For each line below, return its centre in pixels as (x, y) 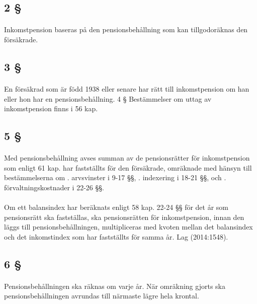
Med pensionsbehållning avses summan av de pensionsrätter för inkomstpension (127, 158)
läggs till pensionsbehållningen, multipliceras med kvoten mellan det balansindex (128, 227)
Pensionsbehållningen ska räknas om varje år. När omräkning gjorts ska (115, 286)
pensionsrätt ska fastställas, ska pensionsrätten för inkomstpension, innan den (124, 217)
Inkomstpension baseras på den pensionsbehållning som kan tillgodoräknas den (126, 29)
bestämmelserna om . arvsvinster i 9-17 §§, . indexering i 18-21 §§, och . (115, 177)
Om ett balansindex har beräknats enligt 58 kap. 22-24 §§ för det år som (116, 207)
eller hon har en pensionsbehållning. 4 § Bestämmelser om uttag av (108, 98)
